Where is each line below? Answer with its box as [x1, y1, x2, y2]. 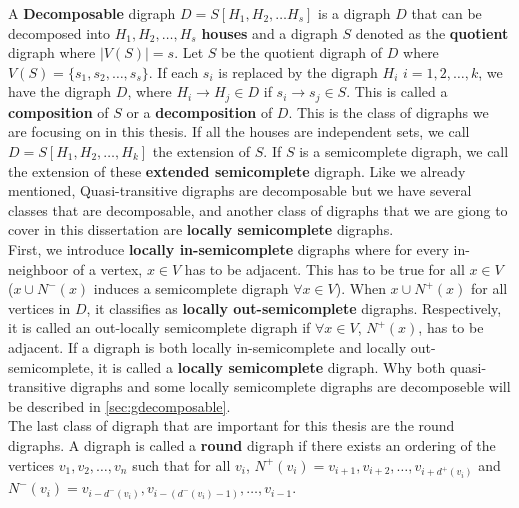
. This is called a [346, 81, 448, 102]
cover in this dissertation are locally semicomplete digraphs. [8, 219, 394, 240]
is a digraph [318, 3, 391, 23]
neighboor [8, 258, 69, 279]
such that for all [132, 454, 231, 475]
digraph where [8, 42, 96, 63]
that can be [411, 3, 482, 23]
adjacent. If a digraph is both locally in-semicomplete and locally [8, 336, 407, 357]
